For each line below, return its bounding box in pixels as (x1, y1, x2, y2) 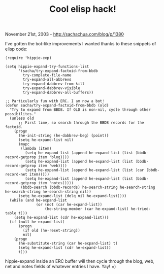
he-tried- (131, 206, 151, 211)
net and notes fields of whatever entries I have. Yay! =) (5, 264, 116, 270)
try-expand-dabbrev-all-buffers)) (23, 90, 94, 95)
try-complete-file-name (23, 73, 71, 78)
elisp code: (5, 46, 28, 52)
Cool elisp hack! (49, 3, 117, 15)
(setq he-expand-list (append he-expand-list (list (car (25, 168, 144, 173)
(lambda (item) (20, 146, 52, 151)
